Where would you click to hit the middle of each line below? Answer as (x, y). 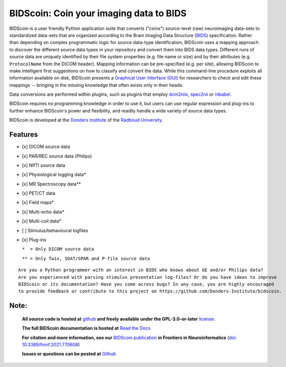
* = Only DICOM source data (58, 249)
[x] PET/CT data (39, 193)
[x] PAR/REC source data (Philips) (57, 156)
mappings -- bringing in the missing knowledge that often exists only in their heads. (97, 85)
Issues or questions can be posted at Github (69, 354)
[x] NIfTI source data (44, 165)
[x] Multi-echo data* (43, 212)
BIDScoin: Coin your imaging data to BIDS (98, 13)
